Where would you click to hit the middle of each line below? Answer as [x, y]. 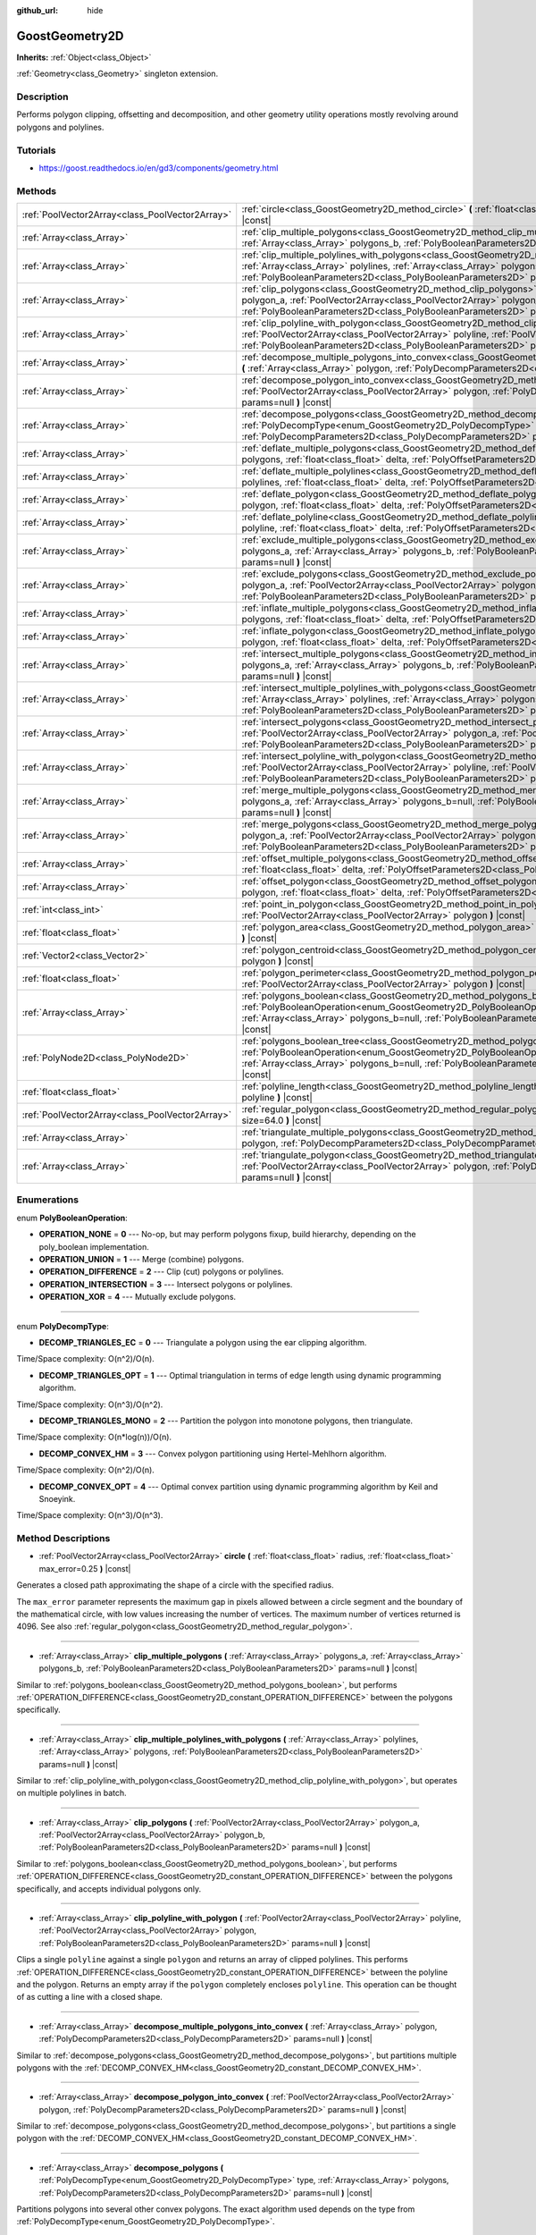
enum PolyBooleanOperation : [72, 1218]
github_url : [37, 10]
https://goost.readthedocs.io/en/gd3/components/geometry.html [159, 168]
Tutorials [37, 150]
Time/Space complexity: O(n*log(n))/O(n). [94, 1437]
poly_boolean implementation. [94, 1246]
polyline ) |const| [277, 1098]
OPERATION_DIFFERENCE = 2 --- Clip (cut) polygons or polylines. [161, 1272]
